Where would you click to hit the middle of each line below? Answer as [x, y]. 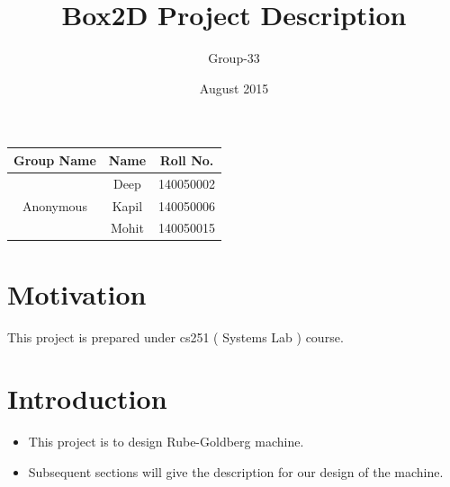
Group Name [55, 159]
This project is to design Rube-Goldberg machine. [166, 442]
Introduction [87, 398]
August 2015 [234, 88]
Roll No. [187, 159]
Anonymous [54, 205]
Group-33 [234, 58]
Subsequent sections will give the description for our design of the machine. [236, 471]
